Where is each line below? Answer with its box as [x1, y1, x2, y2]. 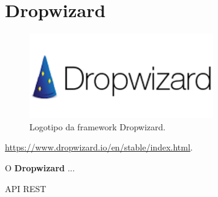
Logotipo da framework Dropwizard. [29, 120, 166, 133]
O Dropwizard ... [5, 161, 75, 174]
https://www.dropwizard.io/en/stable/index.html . [5, 141, 193, 154]
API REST [5, 182, 47, 195]
